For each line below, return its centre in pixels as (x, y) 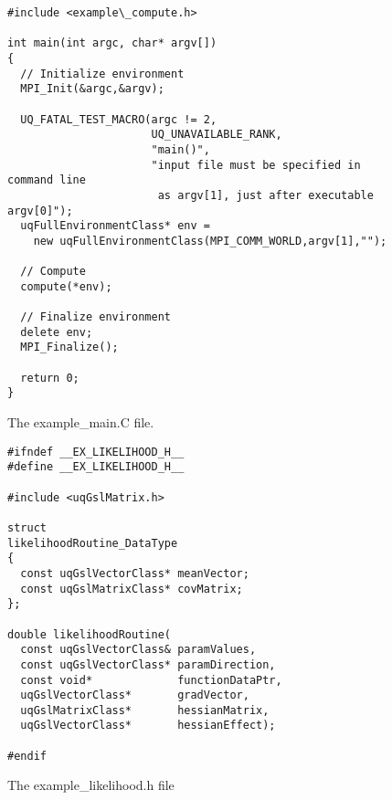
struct (27, 527)
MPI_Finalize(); (69, 347)
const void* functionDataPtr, (151, 680)
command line (47, 180)
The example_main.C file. (81, 422)
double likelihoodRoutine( (89, 634)
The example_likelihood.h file (91, 785)
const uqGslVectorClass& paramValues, (138, 650)
